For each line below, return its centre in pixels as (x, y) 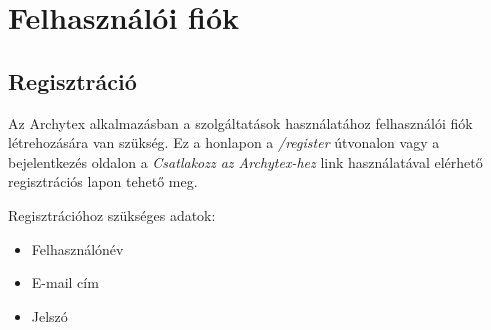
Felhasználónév (77, 248)
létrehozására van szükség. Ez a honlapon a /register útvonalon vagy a (224, 142)
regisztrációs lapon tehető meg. (103, 181)
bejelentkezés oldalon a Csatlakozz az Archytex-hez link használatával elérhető (245, 161)
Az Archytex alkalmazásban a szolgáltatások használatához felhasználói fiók (240, 122)
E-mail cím (65, 282)
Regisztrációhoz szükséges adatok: (112, 214)
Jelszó (49, 315)
